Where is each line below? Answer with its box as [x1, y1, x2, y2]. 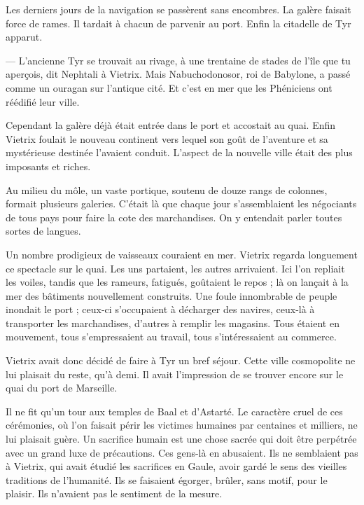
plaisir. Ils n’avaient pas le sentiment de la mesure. [6, 486, 223, 501]
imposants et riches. [6, 158, 91, 173]
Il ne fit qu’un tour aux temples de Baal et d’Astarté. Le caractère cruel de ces [6, 403, 343, 418]
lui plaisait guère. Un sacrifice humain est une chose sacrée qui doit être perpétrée [6, 431, 357, 446]
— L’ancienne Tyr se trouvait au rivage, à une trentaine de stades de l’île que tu [6, 53, 351, 67]
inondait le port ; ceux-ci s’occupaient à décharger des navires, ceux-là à [6, 302, 315, 317]
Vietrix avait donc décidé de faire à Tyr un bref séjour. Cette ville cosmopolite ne [6, 353, 356, 368]
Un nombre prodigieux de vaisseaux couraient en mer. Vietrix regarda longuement [6, 247, 358, 261]
